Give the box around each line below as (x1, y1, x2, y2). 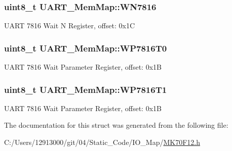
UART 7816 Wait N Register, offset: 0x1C (4, 20, 135, 31)
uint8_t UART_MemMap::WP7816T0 (4, 41, 167, 54)
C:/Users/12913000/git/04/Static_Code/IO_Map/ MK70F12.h (4, 137, 200, 147)
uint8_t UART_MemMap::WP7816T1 (4, 83, 167, 95)
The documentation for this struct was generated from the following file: (4, 120, 228, 130)
